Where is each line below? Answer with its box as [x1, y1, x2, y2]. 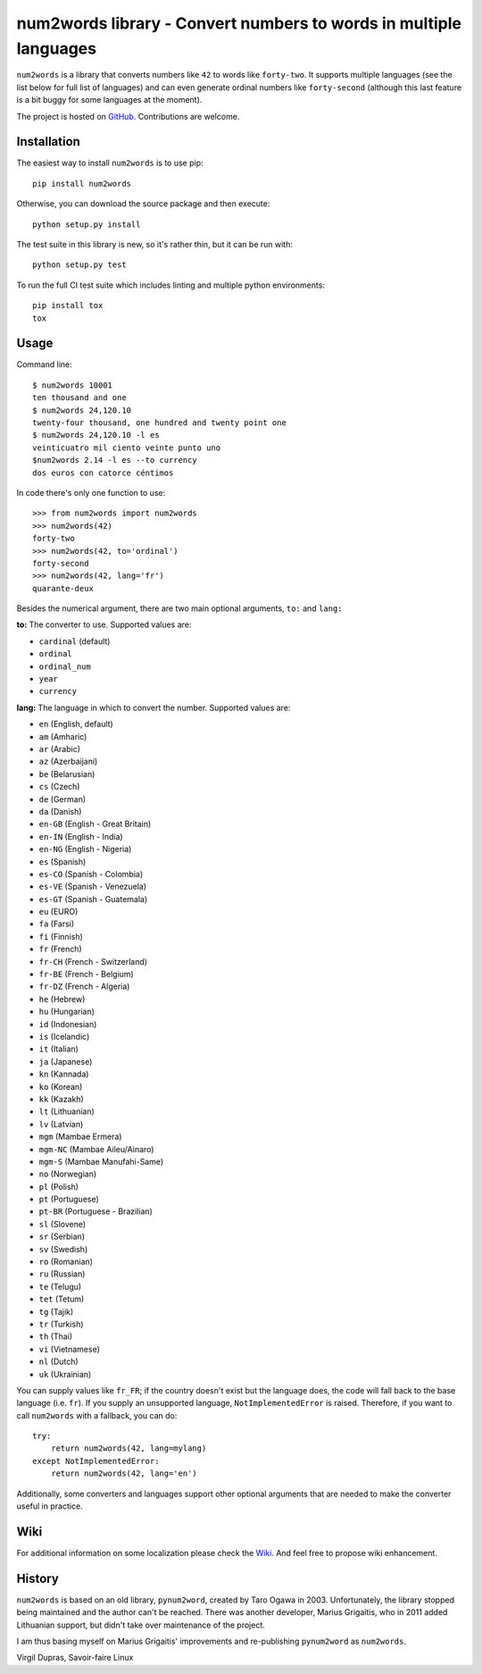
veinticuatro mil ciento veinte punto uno [32, 442, 221, 453]
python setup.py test [32, 260, 127, 270]
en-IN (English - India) [38, 831, 124, 841]
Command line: [16, 359, 73, 370]
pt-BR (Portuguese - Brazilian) [38, 1206, 154, 1217]
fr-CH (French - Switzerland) [38, 956, 147, 967]
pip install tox [32, 300, 104, 311]
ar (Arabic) [38, 744, 80, 754]
